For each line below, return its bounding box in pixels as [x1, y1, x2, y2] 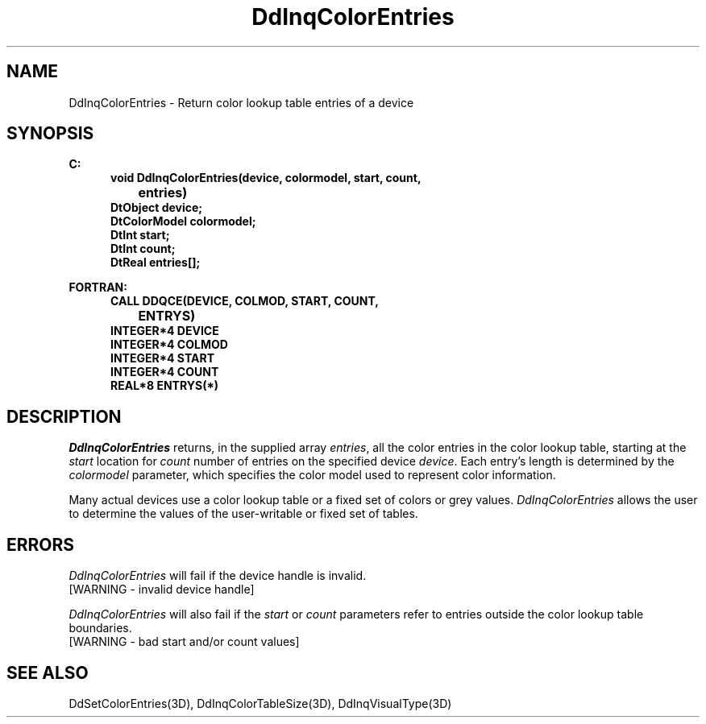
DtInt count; [110, 242, 176, 256]
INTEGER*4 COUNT [110, 365, 219, 379]
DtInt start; [110, 228, 170, 242]
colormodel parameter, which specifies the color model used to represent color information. [69, 468, 556, 482]
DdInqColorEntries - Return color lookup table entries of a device [69, 95, 414, 110]
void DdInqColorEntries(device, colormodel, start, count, [110, 171, 422, 185]
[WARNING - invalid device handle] [69, 582, 255, 597]
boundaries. [69, 621, 132, 635]
